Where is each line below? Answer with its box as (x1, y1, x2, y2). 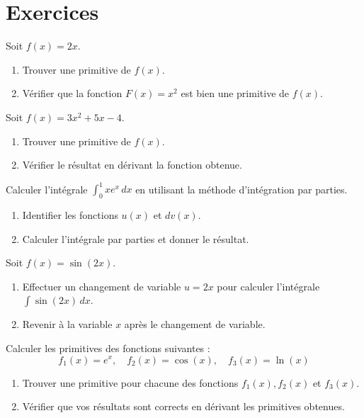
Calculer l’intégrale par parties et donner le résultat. (22, 231, 249, 246)
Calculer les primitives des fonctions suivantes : (6, 340, 210, 355)
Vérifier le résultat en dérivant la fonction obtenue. (22, 157, 242, 172)
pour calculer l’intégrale (217, 278, 320, 293)
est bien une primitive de (181, 86, 290, 101)
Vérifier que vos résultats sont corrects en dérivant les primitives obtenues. (22, 399, 345, 414)
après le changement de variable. (124, 317, 266, 332)
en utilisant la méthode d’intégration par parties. (135, 181, 348, 196)
